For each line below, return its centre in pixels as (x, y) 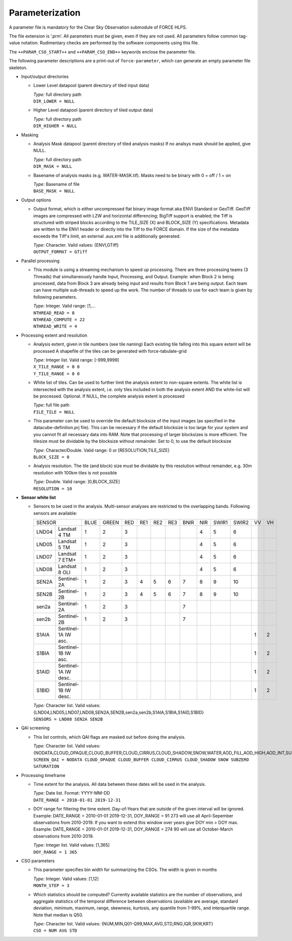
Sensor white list (38, 497)
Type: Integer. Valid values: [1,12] (66, 879)
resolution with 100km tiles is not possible (75, 472)
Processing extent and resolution (54, 335)
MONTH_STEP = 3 (52, 886)
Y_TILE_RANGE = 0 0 (56, 374)
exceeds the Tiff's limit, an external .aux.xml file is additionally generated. (107, 236)
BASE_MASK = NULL (54, 191)
